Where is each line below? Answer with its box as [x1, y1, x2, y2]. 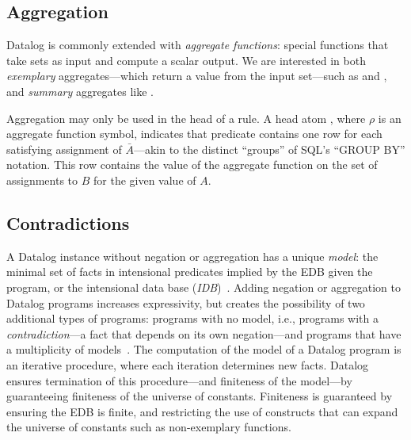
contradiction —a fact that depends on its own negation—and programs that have [6, 325, 401, 342]
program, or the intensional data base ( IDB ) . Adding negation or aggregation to [6, 278, 401, 295]
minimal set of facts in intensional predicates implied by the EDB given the [6, 263, 373, 280]
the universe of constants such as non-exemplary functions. [6, 419, 291, 435]
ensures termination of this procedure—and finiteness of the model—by [6, 372, 352, 388]
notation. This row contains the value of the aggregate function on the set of [6, 156, 378, 173]
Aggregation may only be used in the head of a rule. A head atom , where [6, 109, 366, 126]
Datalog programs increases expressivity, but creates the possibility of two [6, 294, 365, 311]
